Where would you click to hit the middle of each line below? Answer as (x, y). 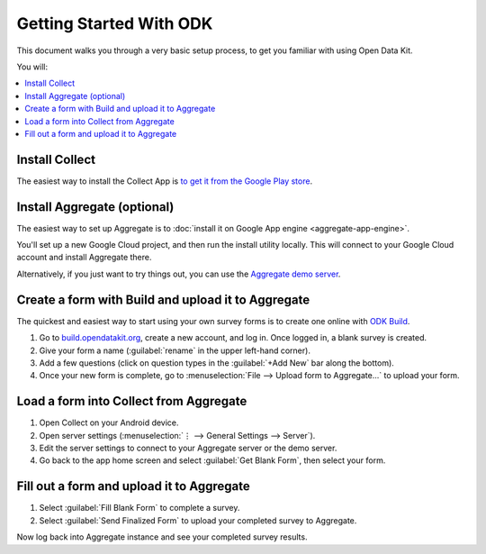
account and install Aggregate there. (84, 258)
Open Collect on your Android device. (109, 422)
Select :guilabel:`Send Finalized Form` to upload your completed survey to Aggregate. (198, 520)
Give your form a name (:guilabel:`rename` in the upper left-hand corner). (175, 350)
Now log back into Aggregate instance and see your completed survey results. (162, 537)
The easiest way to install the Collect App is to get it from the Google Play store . (165, 181)
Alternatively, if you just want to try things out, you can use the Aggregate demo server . (179, 274)
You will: (32, 67)
